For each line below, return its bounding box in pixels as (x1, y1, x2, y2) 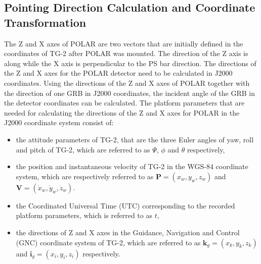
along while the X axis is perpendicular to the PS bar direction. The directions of (4, 58, 256, 68)
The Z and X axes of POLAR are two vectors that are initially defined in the (4, 38, 243, 48)
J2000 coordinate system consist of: (4, 117, 114, 128)
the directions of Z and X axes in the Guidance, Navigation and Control (16, 227, 240, 237)
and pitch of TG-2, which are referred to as (16, 144, 150, 154)
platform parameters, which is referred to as (16, 210, 152, 221)
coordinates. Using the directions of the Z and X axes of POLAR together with (4, 77, 250, 88)
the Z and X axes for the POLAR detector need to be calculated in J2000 (4, 68, 233, 78)
